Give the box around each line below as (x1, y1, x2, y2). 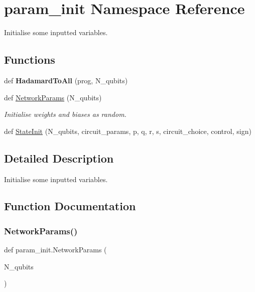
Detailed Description (4, 150, 114, 166)
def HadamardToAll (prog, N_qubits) (4, 75, 128, 85)
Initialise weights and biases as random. (4, 109, 126, 119)
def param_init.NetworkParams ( (4, 244, 107, 255)
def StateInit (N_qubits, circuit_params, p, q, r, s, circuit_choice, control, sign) (4, 125, 251, 136)
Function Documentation (4, 198, 136, 214)
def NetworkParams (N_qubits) (4, 92, 102, 102)
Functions (4, 52, 55, 67)
